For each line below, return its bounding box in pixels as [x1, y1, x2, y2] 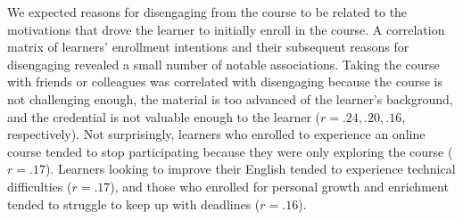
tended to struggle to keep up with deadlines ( [7, 194, 260, 213]
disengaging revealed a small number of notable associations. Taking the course [7, 54, 440, 73]
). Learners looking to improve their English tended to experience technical [45, 159, 456, 178]
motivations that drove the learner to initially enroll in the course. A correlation [7, 20, 445, 38]
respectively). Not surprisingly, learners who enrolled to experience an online [7, 125, 426, 143]
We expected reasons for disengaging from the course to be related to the [7, 3, 408, 20]
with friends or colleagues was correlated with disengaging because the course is [7, 72, 442, 91]
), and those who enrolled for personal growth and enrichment [110, 176, 449, 195]
